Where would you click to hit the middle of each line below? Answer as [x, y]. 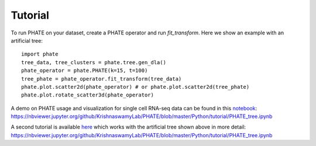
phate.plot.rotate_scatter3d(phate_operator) [88, 95]
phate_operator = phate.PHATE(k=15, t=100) [85, 71]
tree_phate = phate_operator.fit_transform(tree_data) [102, 79]
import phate [40, 54]
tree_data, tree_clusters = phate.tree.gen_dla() [94, 62]
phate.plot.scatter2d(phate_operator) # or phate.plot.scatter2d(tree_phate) [135, 87]
